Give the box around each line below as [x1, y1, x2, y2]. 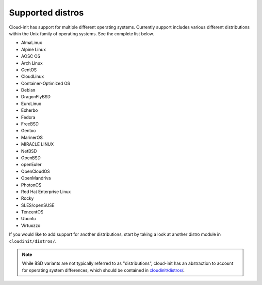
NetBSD [21, 148, 37, 154]
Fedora [21, 114, 35, 120]
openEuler [21, 162, 42, 167]
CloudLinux [21, 74, 44, 79]
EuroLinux [21, 101, 41, 106]
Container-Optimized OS [21, 80, 70, 86]
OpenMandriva [21, 175, 51, 181]
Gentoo [21, 128, 36, 134]
